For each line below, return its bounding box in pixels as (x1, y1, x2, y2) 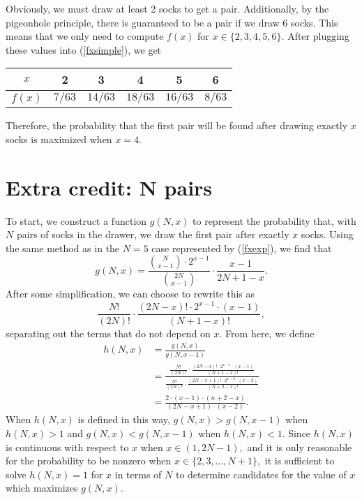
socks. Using (301, 227, 354, 242)
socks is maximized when (6, 131, 112, 146)
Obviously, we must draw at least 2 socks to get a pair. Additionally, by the (6, 1, 329, 15)
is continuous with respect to (6, 439, 129, 454)
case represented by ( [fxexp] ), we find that (151, 240, 332, 255)
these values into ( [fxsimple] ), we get (6, 42, 162, 57)
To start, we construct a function (6, 213, 147, 228)
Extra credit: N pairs (6, 172, 213, 201)
